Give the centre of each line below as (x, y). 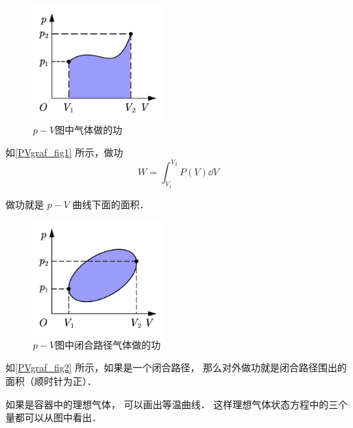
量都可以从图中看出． (53, 417)
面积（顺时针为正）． (51, 380)
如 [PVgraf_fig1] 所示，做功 (64, 152)
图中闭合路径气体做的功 (108, 344)
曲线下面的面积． (111, 204)
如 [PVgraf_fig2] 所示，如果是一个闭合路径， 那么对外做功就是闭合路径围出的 (176, 367)
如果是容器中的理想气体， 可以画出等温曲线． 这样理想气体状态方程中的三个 (177, 404)
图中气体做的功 (89, 129)
